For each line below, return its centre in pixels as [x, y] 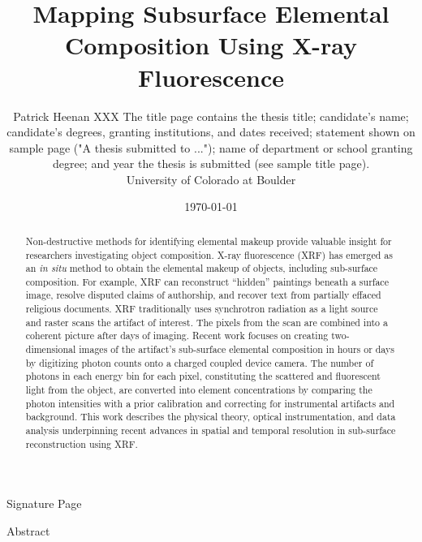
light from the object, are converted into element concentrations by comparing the [199, 390]
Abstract [28, 530]
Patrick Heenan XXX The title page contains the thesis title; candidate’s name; [211, 116]
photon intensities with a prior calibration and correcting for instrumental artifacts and [210, 403]
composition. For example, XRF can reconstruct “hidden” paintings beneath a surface [207, 281]
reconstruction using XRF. [82, 443]
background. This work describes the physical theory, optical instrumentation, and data [211, 417]
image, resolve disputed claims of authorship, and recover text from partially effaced [203, 295]
